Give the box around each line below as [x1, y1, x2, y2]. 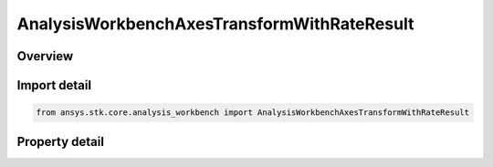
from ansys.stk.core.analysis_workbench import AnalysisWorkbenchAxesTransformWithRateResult [36, 108, 470, 118]
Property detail [16, 133, 105, 150]
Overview [16, 48, 74, 64]
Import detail [16, 78, 91, 93]
